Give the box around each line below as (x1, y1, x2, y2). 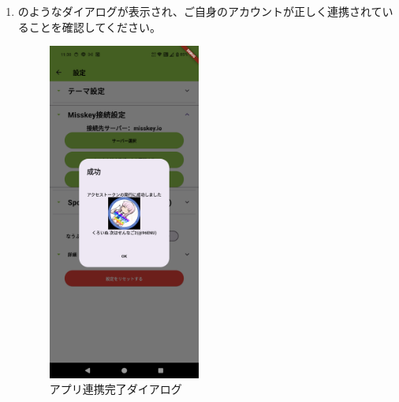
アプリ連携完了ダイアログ (49, 381, 182, 397)
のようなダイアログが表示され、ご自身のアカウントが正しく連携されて (17, 3, 382, 19)
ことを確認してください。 (28, 18, 161, 35)
